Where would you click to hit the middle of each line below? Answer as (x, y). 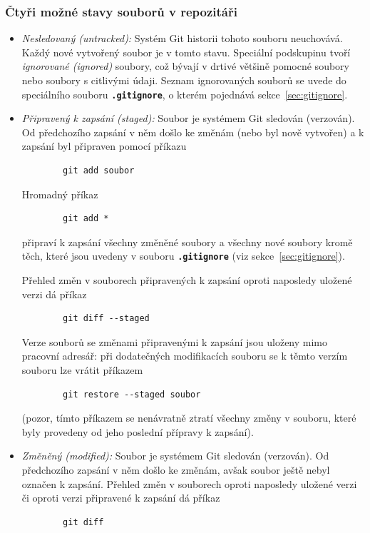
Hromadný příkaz (60, 194)
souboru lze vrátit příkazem (82, 370)
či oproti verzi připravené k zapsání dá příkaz (121, 498)
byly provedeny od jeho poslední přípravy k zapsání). (138, 431)
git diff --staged (106, 319)
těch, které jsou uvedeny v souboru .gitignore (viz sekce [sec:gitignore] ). (183, 256)
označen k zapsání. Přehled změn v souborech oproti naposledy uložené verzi (189, 483)
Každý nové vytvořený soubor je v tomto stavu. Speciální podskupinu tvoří (186, 52)
